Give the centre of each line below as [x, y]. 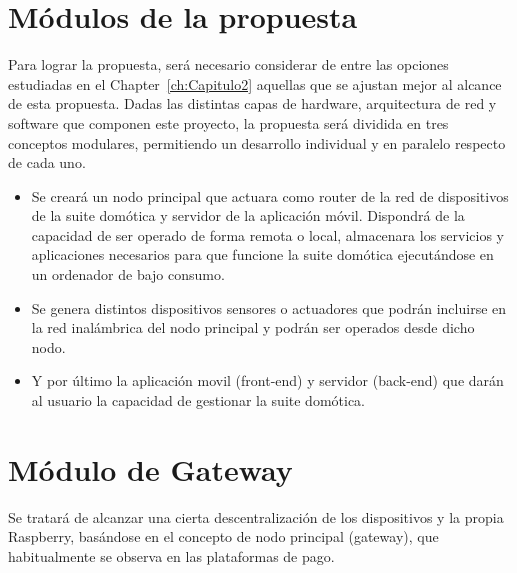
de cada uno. [47, 162]
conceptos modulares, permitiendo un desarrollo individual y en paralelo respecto [257, 142]
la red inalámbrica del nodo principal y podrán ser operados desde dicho [253, 327]
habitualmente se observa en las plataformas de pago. [171, 555]
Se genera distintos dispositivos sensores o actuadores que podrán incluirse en [269, 307]
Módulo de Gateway [150, 468]
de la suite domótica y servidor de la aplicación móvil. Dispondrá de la [248, 215]
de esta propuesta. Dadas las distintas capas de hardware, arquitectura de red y [252, 103]
